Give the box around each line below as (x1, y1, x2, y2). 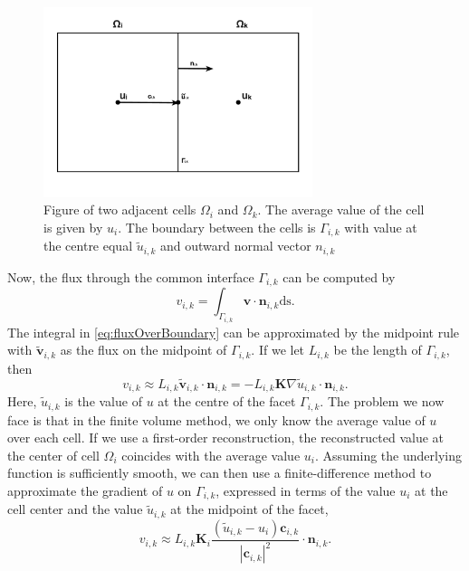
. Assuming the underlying (314, 445, 462, 464)
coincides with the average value (121, 445, 301, 464)
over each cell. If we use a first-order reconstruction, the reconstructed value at (7, 428, 445, 447)
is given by (43, 218, 103, 237)
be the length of (333, 340, 422, 359)
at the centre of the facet (158, 392, 296, 411)
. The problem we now (320, 392, 445, 411)
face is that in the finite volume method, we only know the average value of (7, 410, 426, 429)
